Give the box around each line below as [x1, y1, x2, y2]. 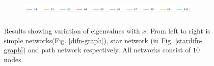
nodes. [4, 54, 23, 64]
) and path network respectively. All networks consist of [23, 45, 191, 55]
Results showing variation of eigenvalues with [4, 25, 140, 35]
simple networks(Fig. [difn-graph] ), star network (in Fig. [4, 35, 173, 45]
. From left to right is [146, 25, 210, 35]
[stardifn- [175, 35, 203, 45]
